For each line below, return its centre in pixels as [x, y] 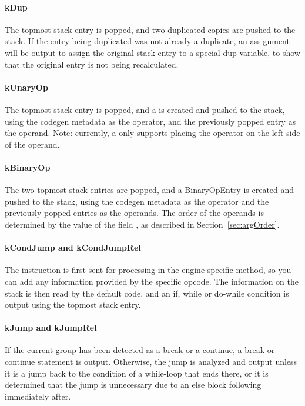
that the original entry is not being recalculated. [92, 64]
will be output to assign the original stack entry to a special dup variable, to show [152, 52]
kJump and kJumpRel [51, 327]
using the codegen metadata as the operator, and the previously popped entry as [150, 121]
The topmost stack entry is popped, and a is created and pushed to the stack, [145, 109]
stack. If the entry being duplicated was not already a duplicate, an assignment [147, 41]
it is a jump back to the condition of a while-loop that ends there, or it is [137, 373]
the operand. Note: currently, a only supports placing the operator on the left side [152, 133]
